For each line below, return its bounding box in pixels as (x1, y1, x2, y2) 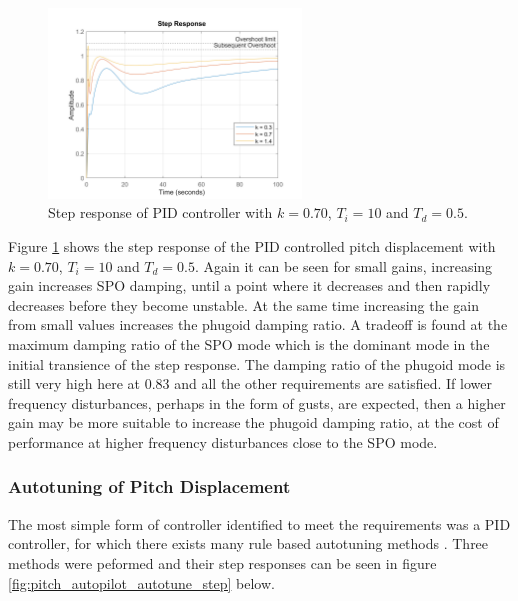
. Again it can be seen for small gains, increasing (194, 255, 493, 276)
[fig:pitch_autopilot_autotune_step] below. (8, 572, 275, 593)
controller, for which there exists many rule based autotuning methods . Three (8, 533, 489, 554)
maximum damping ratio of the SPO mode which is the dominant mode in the (8, 333, 490, 354)
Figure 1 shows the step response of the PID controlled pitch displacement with (8, 235, 496, 256)
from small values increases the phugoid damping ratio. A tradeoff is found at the (8, 314, 508, 335)
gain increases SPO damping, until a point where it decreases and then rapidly (8, 275, 491, 296)
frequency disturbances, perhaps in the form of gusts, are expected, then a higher (8, 392, 506, 413)
